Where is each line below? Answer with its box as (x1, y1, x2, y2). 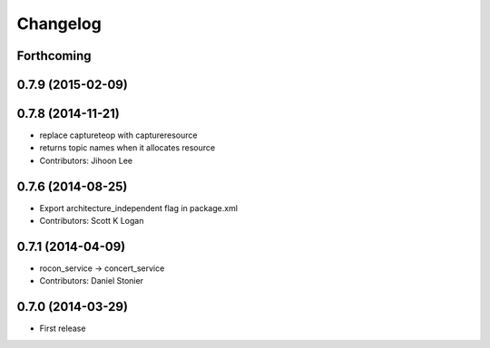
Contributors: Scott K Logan (39, 216, 144, 227)
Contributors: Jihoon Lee (39, 155, 133, 166)
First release (39, 323, 86, 334)
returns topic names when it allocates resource (39, 142, 216, 153)
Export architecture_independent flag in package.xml (39, 202, 238, 213)
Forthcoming (16, 48, 92, 63)
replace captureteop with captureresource (39, 130, 198, 140)
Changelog (16, 14, 102, 34)
